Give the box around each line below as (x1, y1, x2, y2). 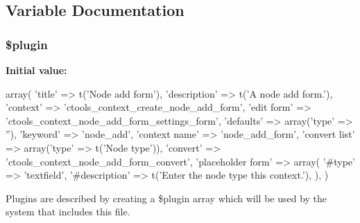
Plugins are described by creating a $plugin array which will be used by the (6, 190, 327, 205)
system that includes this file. (6, 204, 130, 219)
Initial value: (6, 63, 67, 77)
